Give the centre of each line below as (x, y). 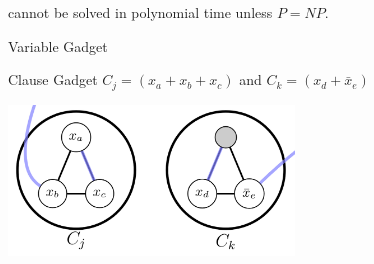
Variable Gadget (58, 45)
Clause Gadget (53, 79)
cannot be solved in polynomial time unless (140, 12)
